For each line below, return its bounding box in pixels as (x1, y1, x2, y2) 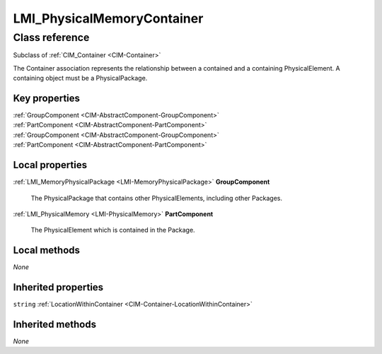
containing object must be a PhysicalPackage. (13, 74, 148, 83)
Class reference (13, 31, 90, 44)
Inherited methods (13, 318, 97, 330)
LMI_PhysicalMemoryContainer (13, 11, 204, 26)
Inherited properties (13, 281, 104, 293)
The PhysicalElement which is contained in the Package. (30, 226, 195, 235)
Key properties (13, 92, 81, 104)
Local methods (13, 244, 81, 256)
